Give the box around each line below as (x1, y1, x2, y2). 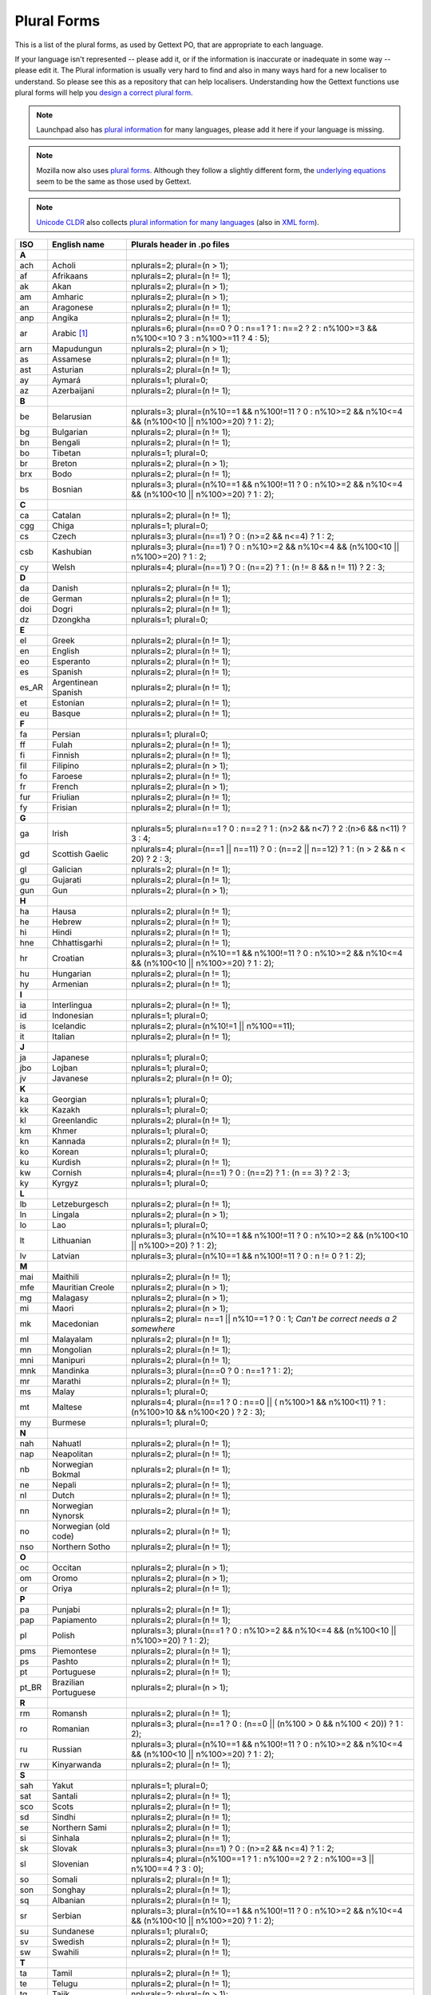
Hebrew (52, 916, 82, 927)
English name (52, 239, 105, 251)
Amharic (52, 291, 84, 302)
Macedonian (52, 1318, 99, 1329)
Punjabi (52, 1604, 81, 1615)
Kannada (52, 1136, 86, 1147)
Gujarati (52, 875, 81, 886)
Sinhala (52, 1832, 80, 1843)
